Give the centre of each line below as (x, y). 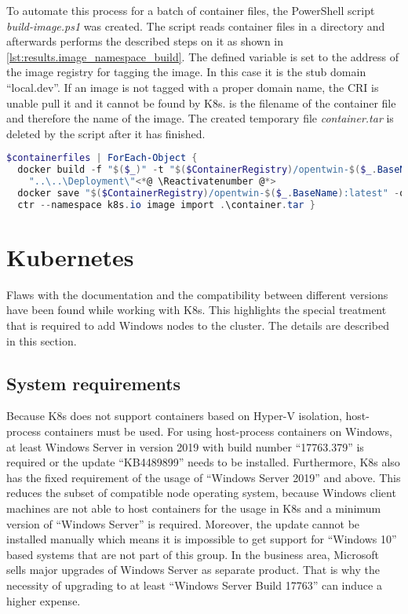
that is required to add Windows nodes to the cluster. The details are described (198, 325)
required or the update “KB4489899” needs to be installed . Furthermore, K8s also (203, 462)
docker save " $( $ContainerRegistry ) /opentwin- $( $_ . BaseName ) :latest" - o (211, 193)
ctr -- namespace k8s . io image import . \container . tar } (166, 205)
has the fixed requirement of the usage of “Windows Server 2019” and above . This (204, 477)
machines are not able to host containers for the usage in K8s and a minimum (194, 508)
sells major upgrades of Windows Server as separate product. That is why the (193, 570)
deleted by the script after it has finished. (106, 133)
